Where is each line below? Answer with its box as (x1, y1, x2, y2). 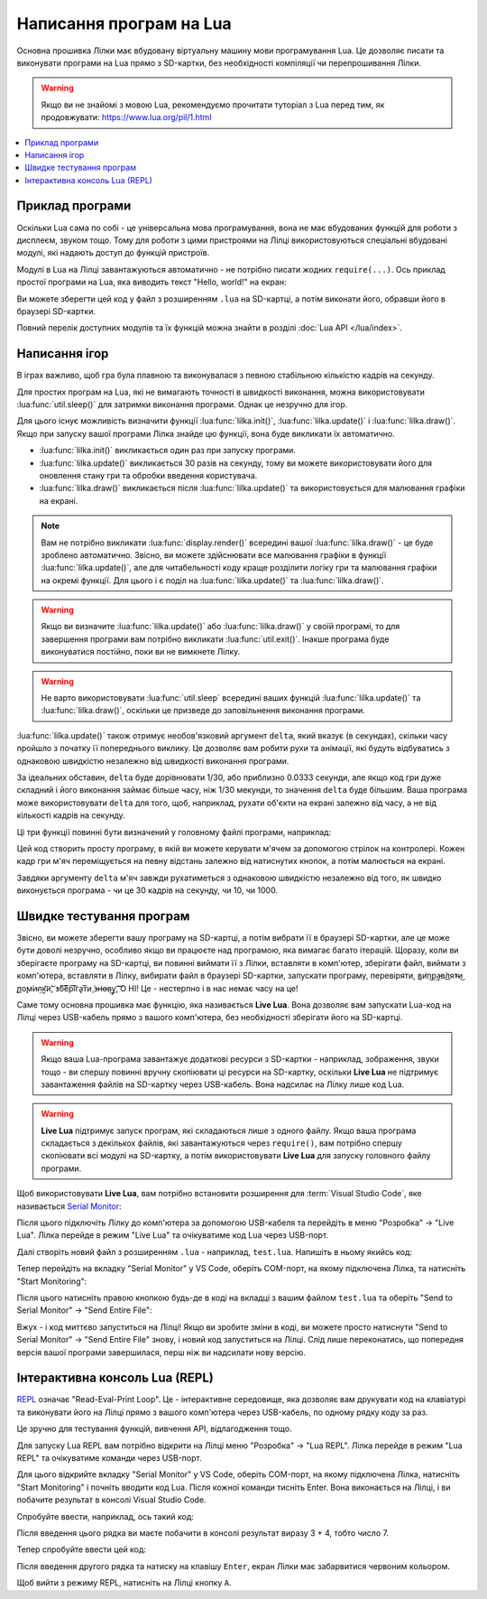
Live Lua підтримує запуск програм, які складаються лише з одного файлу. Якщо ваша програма (41, 1125, 417, 1136)
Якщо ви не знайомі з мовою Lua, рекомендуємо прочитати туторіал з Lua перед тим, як (41, 99, 385, 110)
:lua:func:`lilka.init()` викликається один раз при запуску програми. (39, 445, 297, 456)
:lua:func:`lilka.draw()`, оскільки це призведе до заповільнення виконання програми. (41, 705, 365, 716)
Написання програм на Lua (16, 14, 232, 33)
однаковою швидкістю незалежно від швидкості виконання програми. (16, 755, 289, 767)
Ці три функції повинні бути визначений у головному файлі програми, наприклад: (16, 826, 332, 837)
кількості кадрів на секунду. (16, 810, 125, 821)
